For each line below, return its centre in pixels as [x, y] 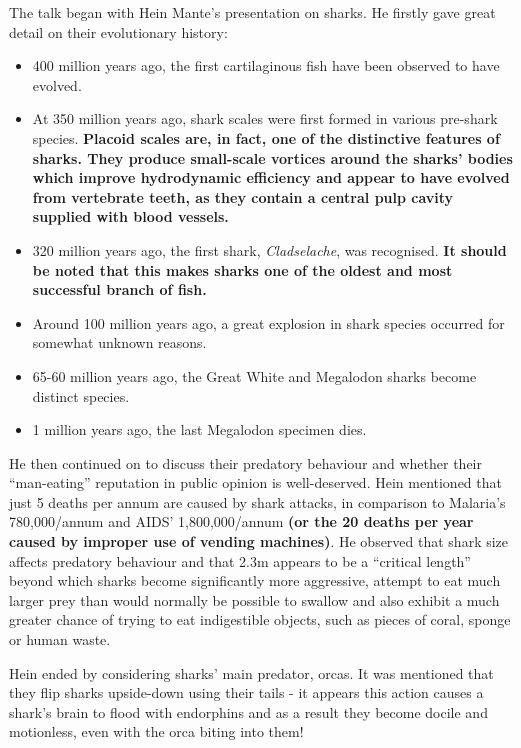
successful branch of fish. [119, 289]
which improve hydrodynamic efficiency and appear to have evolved [271, 177]
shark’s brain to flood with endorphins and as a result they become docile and [248, 711]
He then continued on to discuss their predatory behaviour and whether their [246, 462]
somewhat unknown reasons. [119, 342]
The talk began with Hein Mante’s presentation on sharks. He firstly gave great [252, 12]
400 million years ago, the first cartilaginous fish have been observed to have [266, 65]
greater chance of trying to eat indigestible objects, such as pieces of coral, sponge [260, 619]
